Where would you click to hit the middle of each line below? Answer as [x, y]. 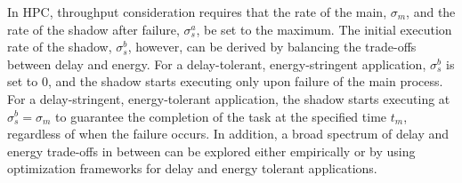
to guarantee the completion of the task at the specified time [221, 116]
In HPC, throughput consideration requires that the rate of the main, [197, 12]
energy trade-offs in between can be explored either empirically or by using [211, 151]
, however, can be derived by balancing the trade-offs [272, 47]
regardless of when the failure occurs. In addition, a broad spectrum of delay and [228, 134]
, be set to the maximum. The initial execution [324, 29]
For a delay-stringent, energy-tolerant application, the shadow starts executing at [229, 98]
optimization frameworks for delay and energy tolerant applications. [192, 168]
